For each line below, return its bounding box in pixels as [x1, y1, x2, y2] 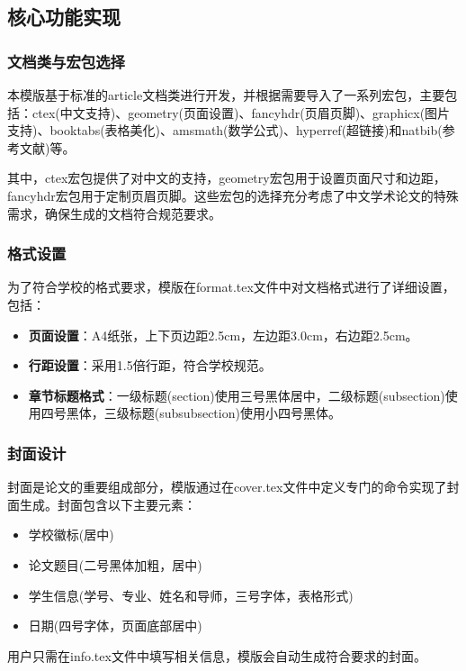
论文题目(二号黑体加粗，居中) [28, 555, 202, 574]
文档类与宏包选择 [7, 50, 125, 72]
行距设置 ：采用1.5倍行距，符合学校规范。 [28, 356, 272, 375]
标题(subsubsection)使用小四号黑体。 [129, 404, 341, 422]
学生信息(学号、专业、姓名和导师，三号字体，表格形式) [28, 585, 354, 604]
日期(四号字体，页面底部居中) [28, 616, 202, 635]
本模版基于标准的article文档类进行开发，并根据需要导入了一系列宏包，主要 [7, 86, 445, 104]
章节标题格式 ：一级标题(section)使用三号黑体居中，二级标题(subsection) [28, 385, 445, 404]
